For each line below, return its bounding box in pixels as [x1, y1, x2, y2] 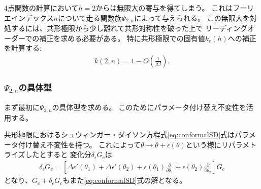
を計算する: [4, 43, 42, 53]
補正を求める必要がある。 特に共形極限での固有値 [39, 32, 205, 43]
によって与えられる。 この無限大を [134, 12, 250, 23]
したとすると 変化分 [25, 149, 91, 160]
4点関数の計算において [4, 3, 79, 13]
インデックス [11, 12, 54, 23]
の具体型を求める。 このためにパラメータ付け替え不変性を [52, 102, 246, 112]
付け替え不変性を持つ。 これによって [18, 139, 141, 149]
